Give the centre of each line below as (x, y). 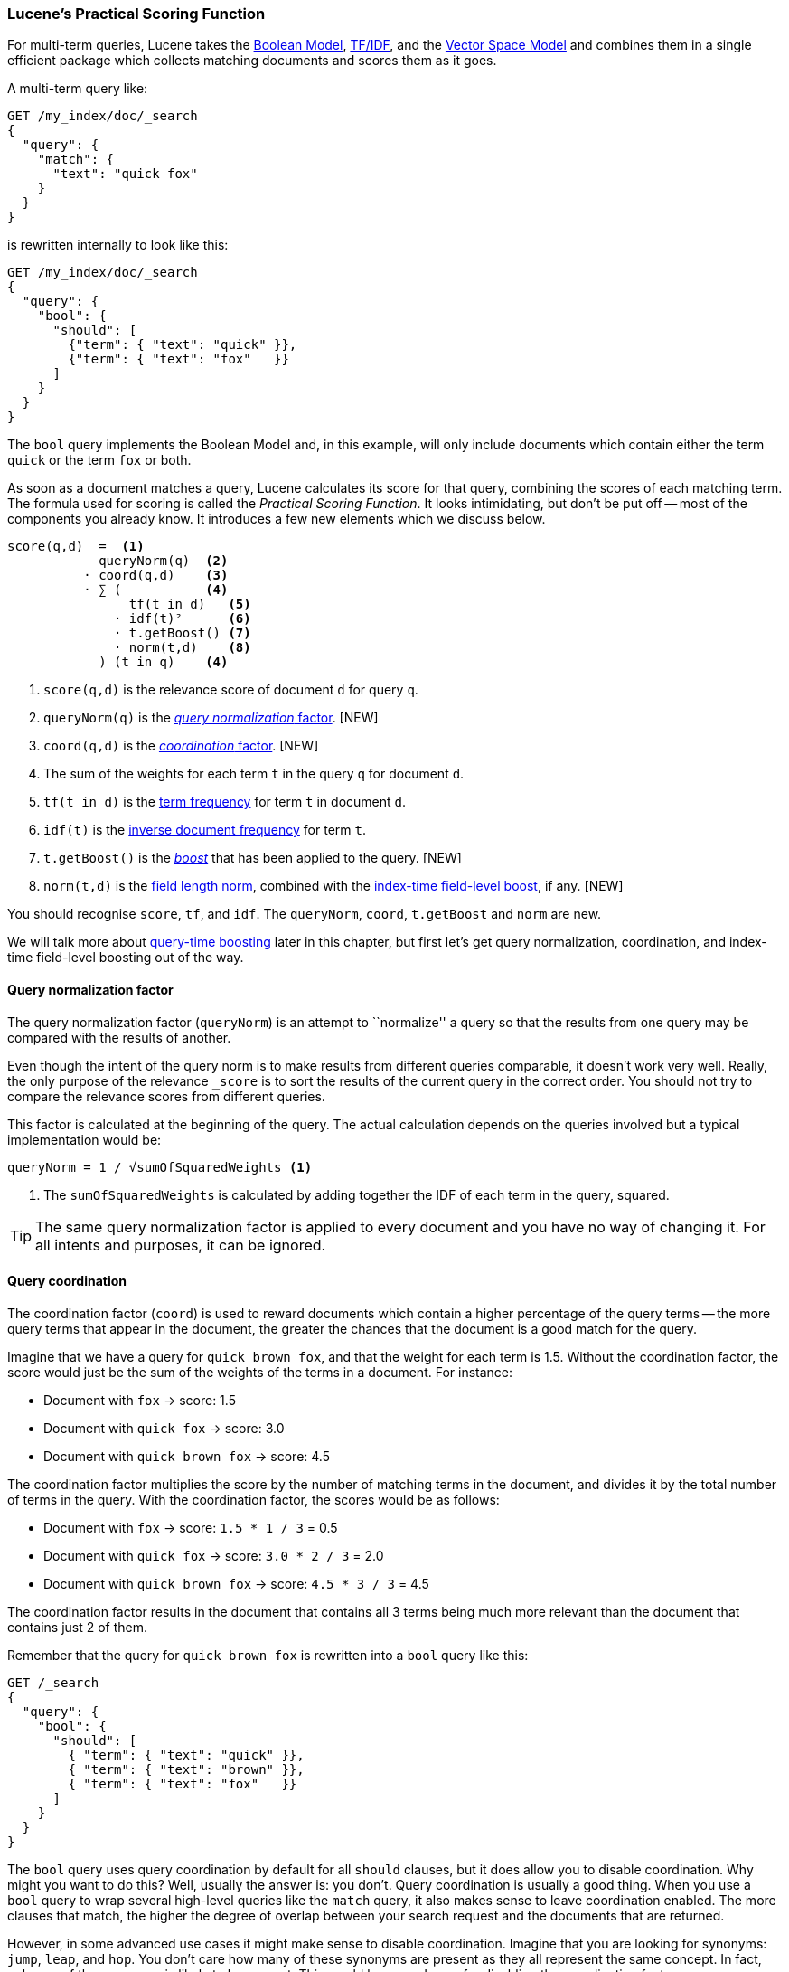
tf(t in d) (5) (190, 604)
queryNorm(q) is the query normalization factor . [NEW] (211, 718)
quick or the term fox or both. (99, 460)
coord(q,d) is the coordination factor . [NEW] (181, 746)
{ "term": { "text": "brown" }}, (186, 1769)
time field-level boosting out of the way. (126, 958)
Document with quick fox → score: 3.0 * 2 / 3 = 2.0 (214, 1555)
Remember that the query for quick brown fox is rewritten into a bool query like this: (268, 1655)
